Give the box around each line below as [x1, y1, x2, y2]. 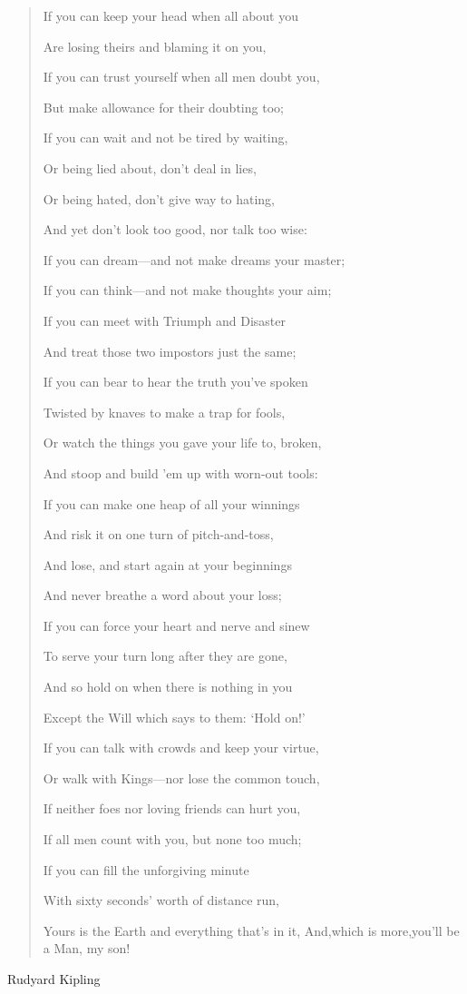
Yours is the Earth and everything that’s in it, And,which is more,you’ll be [43, 920, 460, 940]
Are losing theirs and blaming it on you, [43, 36, 267, 55]
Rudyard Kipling [7, 969, 101, 988]
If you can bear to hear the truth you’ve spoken [43, 372, 308, 391]
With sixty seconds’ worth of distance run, [43, 891, 279, 910]
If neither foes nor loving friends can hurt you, [43, 799, 301, 818]
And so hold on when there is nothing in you [43, 677, 293, 696]
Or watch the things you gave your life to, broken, [43, 433, 322, 452]
